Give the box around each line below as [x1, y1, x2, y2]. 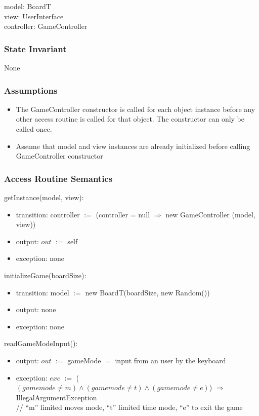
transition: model [16, 287, 69, 297]
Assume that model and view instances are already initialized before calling [16, 140, 250, 151]
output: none [16, 304, 56, 315]
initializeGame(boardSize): [4, 270, 87, 280]
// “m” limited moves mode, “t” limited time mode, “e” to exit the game [16, 402, 243, 412]
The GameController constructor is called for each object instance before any [16, 103, 255, 114]
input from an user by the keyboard [115, 355, 226, 365]
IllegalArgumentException [16, 392, 97, 402]
